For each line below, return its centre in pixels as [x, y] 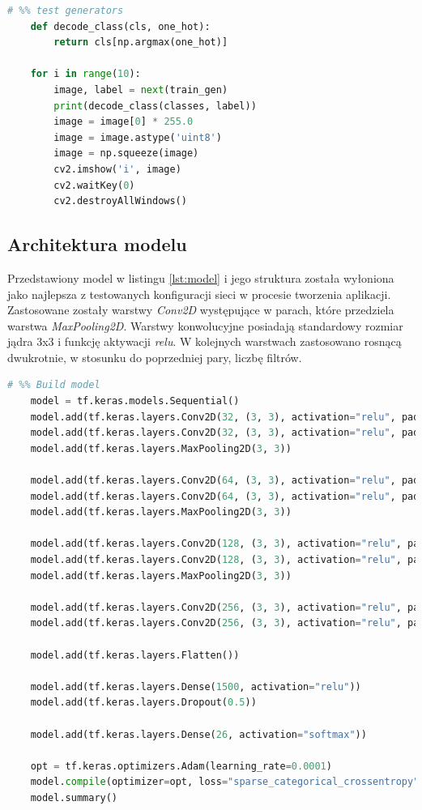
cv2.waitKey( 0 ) [94, 185]
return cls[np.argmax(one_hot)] [141, 43]
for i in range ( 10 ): [85, 74]
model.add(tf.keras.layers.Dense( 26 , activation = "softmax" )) [198, 734]
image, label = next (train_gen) [141, 90]
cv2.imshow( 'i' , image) [117, 169]
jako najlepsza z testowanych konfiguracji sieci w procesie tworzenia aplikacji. [199, 294]
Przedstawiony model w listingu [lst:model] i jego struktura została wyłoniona [201, 277]
